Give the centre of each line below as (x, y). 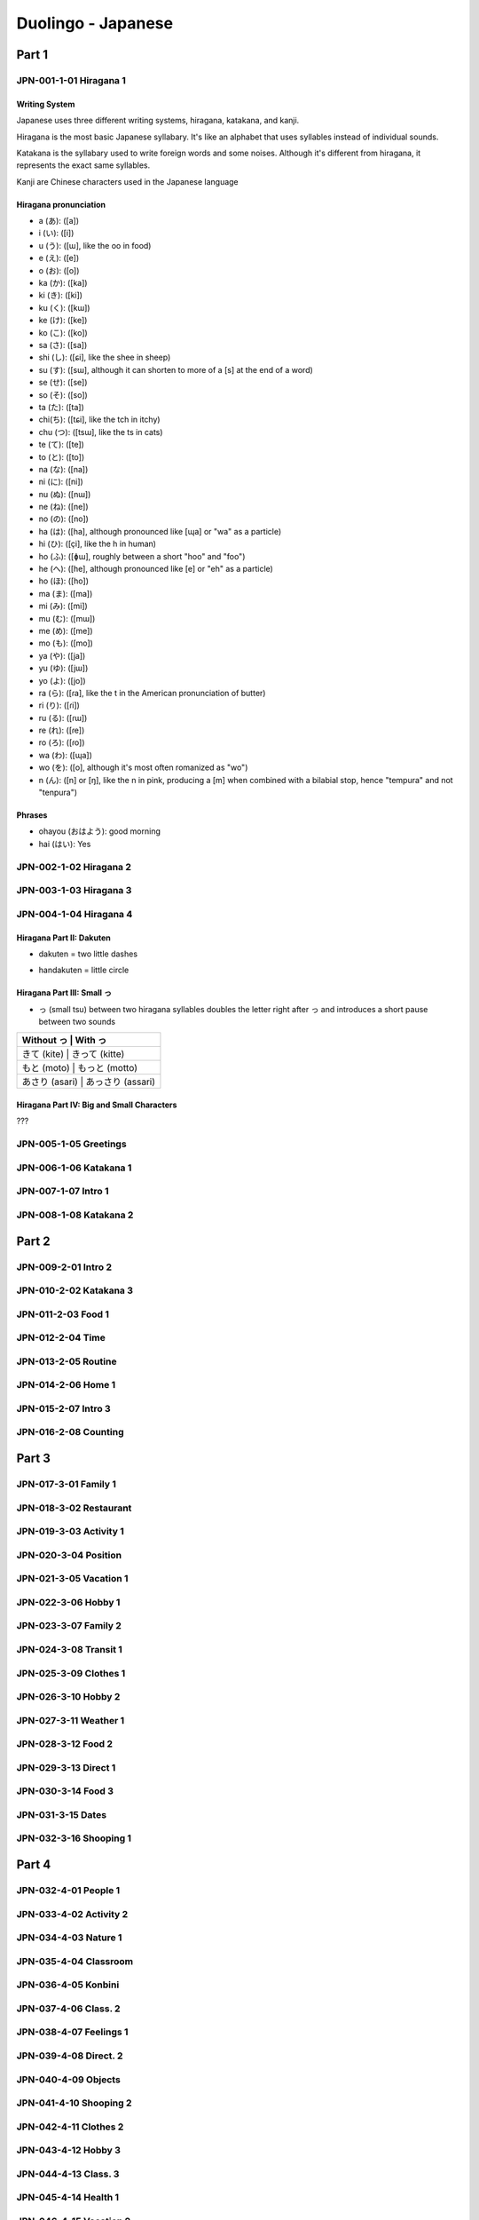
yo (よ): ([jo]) (62, 680)
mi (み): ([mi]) (63, 606)
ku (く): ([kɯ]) (64, 307)
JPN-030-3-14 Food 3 (65, 1791)
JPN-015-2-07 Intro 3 (63, 1408)
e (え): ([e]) (59, 258)
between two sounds (77, 1022)
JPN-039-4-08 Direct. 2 (70, 2056)
